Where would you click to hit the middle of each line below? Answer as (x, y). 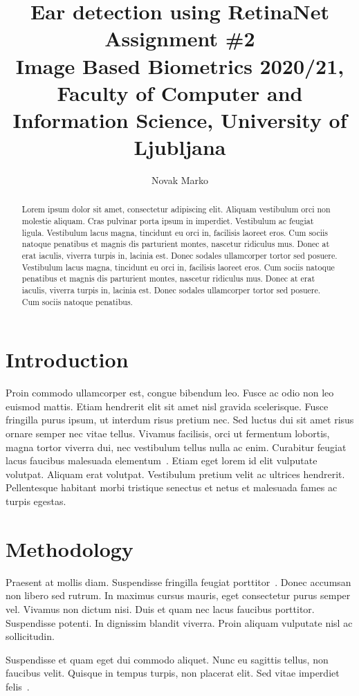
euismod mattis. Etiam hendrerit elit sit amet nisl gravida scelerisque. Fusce (167, 406)
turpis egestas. (36, 501)
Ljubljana (180, 147)
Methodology (70, 548)
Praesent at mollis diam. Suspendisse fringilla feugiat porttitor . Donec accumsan (178, 581)
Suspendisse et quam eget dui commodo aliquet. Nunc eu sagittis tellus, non (167, 659)
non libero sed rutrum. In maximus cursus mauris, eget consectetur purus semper (178, 595)
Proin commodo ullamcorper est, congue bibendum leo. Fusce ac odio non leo (170, 393)
